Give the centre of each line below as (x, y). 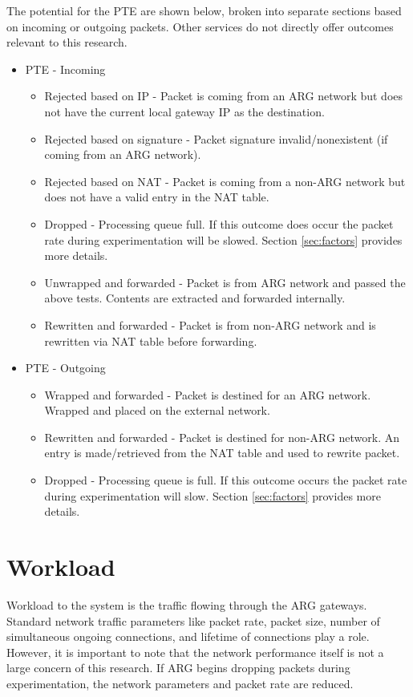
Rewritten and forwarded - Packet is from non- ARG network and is (210, 324)
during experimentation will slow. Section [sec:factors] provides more (213, 495)
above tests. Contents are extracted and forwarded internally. (195, 298)
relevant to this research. (67, 42)
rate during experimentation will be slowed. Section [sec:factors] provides (223, 239)
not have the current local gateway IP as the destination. (184, 111)
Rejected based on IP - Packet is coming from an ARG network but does (224, 96)
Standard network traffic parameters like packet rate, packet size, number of (193, 620)
